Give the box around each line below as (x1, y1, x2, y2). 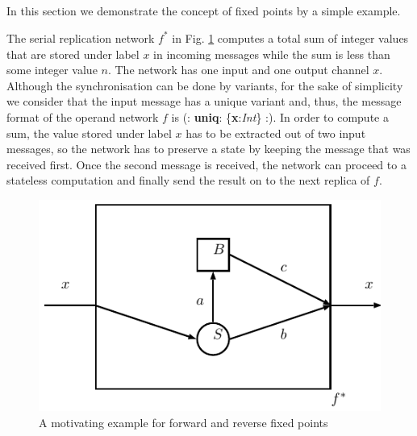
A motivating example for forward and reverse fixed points (39, 413, 328, 430)
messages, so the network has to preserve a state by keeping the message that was (6, 140, 411, 157)
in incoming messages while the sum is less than (153, 45, 390, 62)
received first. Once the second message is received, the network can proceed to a (6, 156, 407, 172)
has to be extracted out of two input (186, 124, 366, 141)
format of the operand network (6, 108, 159, 125)
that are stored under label (6, 45, 140, 62)
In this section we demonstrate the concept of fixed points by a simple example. (6, 2, 401, 19)
